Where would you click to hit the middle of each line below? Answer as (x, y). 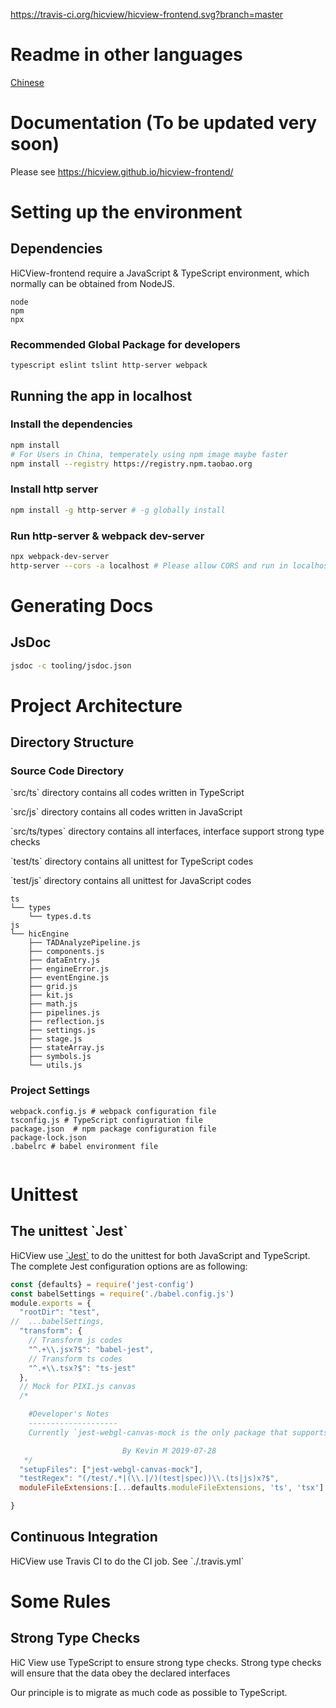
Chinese (27, 82)
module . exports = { (51, 1303)
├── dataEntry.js (64, 960)
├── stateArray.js (66, 1048)
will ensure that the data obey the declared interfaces (120, 1673)
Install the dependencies (71, 424)
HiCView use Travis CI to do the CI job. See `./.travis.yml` (127, 1561)
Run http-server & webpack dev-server (107, 536)
